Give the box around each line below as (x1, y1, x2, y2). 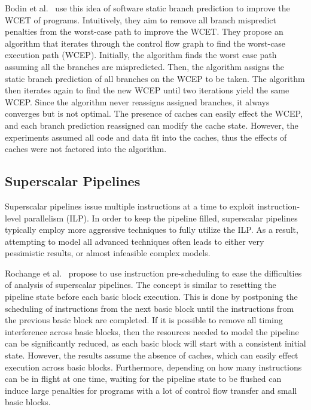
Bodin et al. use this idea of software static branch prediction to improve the (5, 2, 290, 14)
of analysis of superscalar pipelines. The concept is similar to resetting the (5, 278, 276, 291)
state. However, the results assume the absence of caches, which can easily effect (5, 349, 298, 362)
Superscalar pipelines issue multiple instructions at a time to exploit (5, 199, 255, 212)
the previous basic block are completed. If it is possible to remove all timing (5, 314, 283, 326)
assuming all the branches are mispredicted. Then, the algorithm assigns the (5, 60, 284, 72)
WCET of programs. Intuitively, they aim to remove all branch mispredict (5, 13, 276, 26)
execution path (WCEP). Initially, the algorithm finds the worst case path (5, 48, 277, 61)
